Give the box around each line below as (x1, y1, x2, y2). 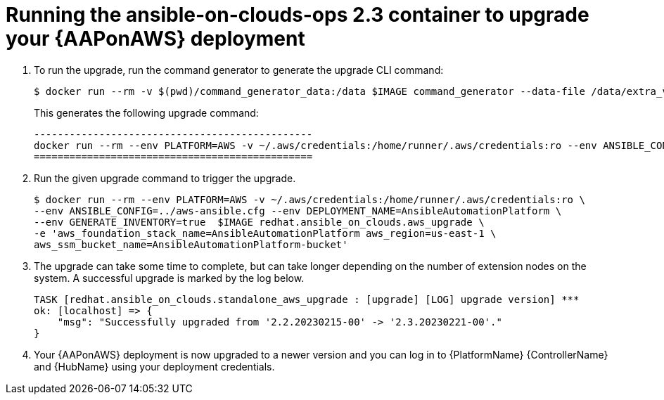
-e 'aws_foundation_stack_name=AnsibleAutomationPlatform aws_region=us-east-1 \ (34, 227, 497, 239)
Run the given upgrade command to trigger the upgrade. (34, 172, 296, 184)
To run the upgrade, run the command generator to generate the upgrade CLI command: (34, 63, 444, 76)
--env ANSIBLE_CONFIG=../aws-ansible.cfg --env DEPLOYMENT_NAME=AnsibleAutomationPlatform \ (34, 205, 562, 217)
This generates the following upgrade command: (34, 106, 259, 119)
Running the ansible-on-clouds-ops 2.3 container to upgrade (6, 3, 589, 27)
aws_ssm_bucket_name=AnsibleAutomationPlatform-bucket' (34, 238, 348, 250)
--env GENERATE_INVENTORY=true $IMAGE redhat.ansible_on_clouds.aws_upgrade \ (34, 216, 485, 228)
